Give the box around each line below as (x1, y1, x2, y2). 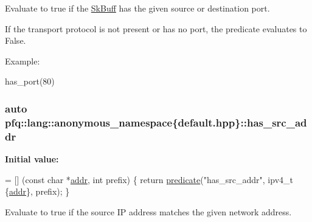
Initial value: (5, 153, 59, 165)
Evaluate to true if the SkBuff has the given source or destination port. (5, 2, 270, 14)
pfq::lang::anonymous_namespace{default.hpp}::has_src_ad (5, 114, 307, 130)
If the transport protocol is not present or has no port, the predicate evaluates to (5, 22, 307, 35)
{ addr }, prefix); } (5, 185, 70, 198)
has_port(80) (5, 75, 55, 88)
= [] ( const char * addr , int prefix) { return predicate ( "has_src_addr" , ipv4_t (5, 173, 293, 186)
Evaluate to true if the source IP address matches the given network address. (5, 205, 292, 218)
